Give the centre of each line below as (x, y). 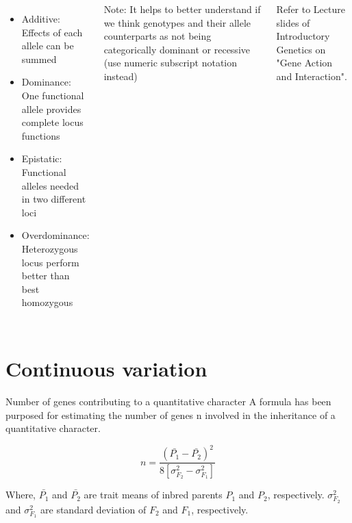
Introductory (303, 36)
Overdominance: (55, 235)
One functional (53, 95)
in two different (54, 199)
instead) (121, 76)
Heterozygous (50, 248)
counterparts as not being (158, 36)
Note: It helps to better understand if (182, 9)
